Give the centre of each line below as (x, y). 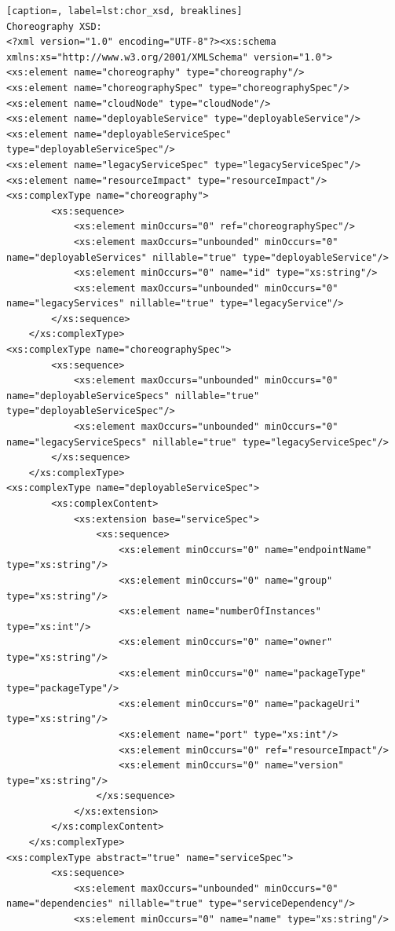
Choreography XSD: (54, 26)
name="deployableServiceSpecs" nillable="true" (133, 396)
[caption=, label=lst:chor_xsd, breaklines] (124, 11)
